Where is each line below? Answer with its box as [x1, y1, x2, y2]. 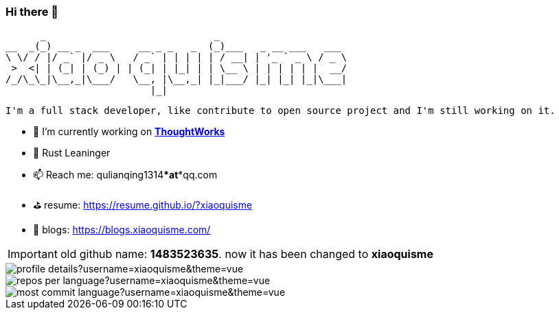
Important [8, 247, 58, 261]
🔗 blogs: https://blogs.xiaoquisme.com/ [33, 224, 211, 236]
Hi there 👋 [5, 5, 59, 19]
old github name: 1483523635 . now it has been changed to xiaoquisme [60, 247, 433, 261]
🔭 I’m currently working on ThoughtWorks [33, 126, 225, 138]
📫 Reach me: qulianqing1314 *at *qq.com [33, 169, 218, 181]
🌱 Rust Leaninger [33, 147, 111, 159]
